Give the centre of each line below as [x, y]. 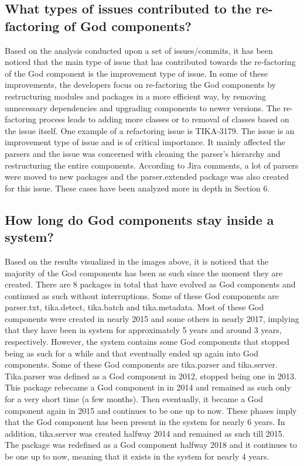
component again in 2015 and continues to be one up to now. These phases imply [151, 410]
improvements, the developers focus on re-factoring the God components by [140, 85]
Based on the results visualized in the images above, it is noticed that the [137, 261]
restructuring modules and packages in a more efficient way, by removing [136, 96]
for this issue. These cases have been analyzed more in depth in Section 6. [137, 188]
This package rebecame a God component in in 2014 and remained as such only [148, 387]
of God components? [128, 25]
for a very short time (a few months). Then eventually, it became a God [134, 399]
